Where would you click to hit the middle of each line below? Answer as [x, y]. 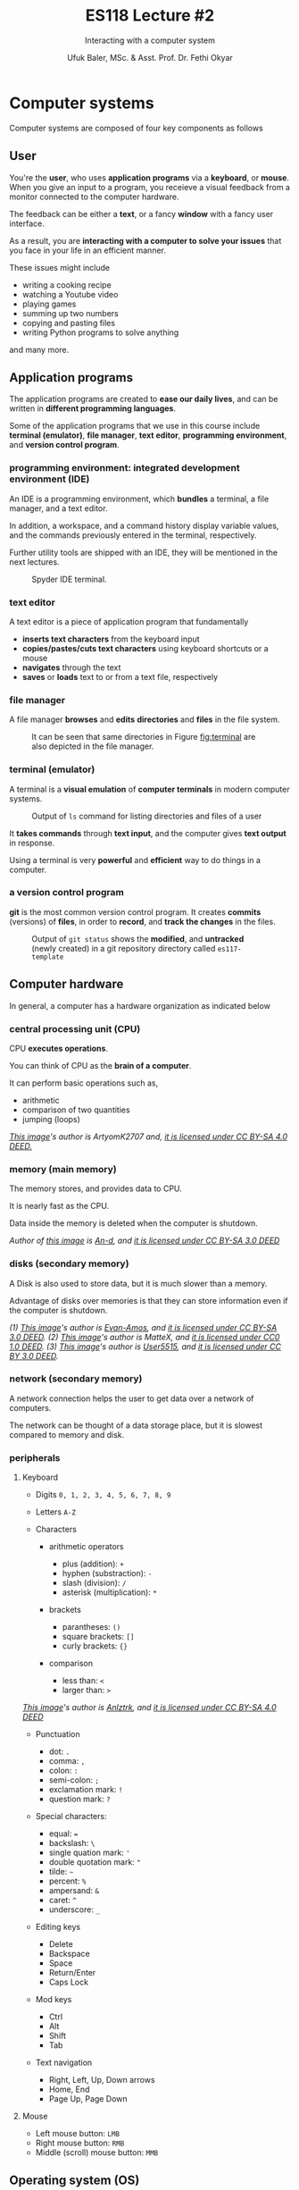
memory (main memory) [63, 1169]
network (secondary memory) [76, 1379]
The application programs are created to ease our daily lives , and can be [144, 399]
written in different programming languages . [93, 408]
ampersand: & [74, 1891]
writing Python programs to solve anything [100, 332]
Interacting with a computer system [150, 40]
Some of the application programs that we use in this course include [135, 426]
